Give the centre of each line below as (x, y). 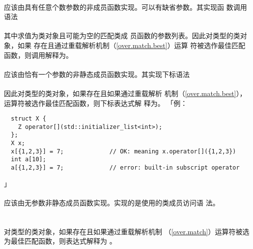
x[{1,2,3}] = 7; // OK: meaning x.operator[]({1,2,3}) (124, 151)
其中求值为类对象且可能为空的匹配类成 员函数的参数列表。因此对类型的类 (122, 36)
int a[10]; (28, 160)
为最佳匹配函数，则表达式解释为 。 (60, 241)
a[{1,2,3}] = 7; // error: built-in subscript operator (125, 168)
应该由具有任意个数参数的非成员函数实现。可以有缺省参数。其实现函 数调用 (126, 7)
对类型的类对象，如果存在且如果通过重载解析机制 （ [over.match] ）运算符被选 (127, 231)
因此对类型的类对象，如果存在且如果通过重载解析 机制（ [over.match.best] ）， (125, 93)
